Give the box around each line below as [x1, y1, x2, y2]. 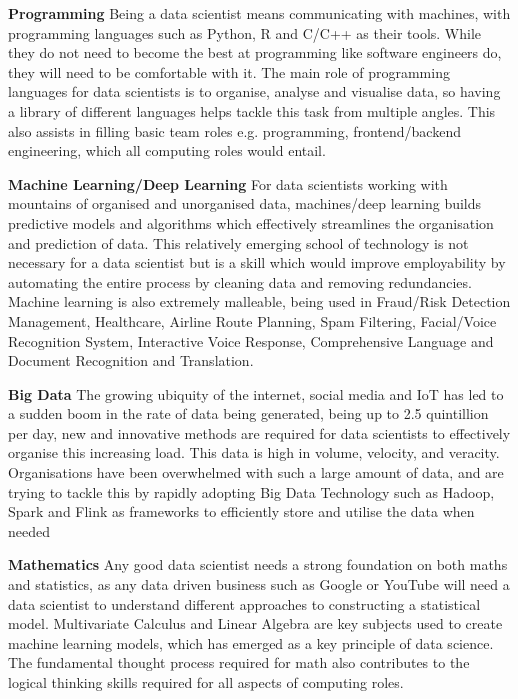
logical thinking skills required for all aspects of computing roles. [8, 672, 404, 692]
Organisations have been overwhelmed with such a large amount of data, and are [8, 462, 504, 483]
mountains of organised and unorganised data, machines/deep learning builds [8, 193, 482, 214]
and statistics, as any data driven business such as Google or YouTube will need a [8, 574, 510, 595]
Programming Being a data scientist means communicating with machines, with [8, 3, 511, 23]
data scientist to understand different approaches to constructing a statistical [8, 593, 481, 614]
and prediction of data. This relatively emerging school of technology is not [8, 232, 469, 253]
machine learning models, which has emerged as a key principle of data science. [8, 632, 494, 653]
